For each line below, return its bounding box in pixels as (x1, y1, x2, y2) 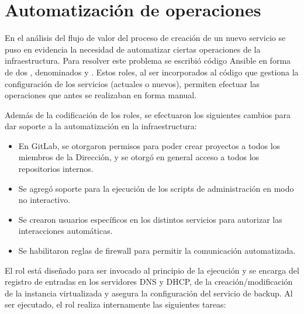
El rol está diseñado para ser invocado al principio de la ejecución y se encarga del (5, 264, 299, 276)
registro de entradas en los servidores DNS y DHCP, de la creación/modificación (5, 275, 293, 288)
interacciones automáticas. (18, 225, 113, 237)
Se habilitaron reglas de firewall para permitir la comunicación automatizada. (18, 244, 296, 257)
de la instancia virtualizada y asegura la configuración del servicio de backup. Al (5, 287, 293, 299)
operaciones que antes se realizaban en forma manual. (5, 89, 197, 101)
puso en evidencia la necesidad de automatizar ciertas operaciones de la (5, 43, 261, 55)
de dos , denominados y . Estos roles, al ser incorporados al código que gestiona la (5, 65, 299, 78)
